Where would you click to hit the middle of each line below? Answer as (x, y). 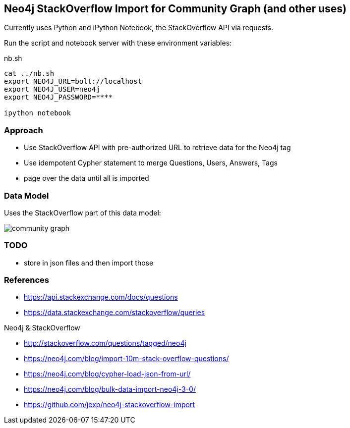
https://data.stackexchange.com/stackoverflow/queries (115, 313)
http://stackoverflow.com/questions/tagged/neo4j (105, 343)
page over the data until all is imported (87, 178)
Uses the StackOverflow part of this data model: (83, 213)
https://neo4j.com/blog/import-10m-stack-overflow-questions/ (126, 359)
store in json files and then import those (89, 263)
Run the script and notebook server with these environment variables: (118, 43)
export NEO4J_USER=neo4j (52, 89)
